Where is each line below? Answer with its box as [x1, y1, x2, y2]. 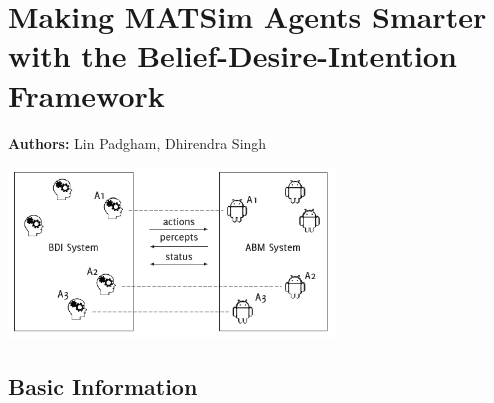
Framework [8, 74, 165, 115]
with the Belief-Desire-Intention [8, 35, 457, 76]
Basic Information [8, 370, 198, 401]
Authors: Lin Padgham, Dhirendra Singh [8, 132, 267, 153]
